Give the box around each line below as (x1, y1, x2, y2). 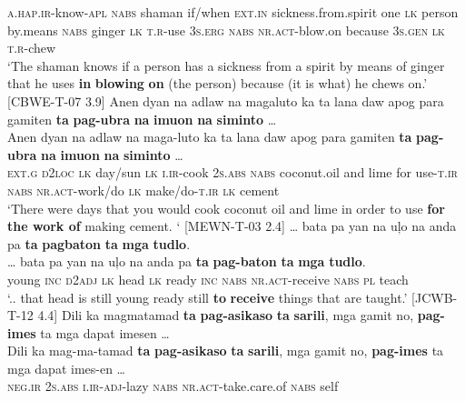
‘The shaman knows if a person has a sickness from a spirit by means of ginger (7, 55, 445, 75)
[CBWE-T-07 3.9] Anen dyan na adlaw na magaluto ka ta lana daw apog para (7, 91, 444, 110)
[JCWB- (411, 287, 458, 306)
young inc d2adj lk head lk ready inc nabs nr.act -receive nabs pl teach (7, 269, 409, 288)
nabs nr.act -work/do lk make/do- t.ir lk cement (7, 180, 280, 199)
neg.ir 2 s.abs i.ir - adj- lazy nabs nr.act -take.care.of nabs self (7, 376, 339, 396)
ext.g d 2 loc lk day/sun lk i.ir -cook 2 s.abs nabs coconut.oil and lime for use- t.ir (7, 163, 458, 182)
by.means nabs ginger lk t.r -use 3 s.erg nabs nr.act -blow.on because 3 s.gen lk (7, 20, 445, 39)
